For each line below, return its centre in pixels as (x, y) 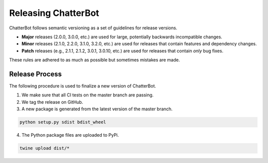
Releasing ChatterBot (54, 13)
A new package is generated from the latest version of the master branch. (97, 109)
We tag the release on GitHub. (52, 102)
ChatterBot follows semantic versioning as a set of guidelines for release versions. (93, 28)
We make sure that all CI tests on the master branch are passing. (88, 95)
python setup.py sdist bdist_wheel (63, 122)
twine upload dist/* (44, 148)
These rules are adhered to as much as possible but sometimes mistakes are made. (95, 60)
